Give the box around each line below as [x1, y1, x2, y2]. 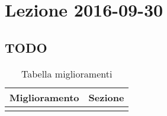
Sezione [88, 90, 124, 104]
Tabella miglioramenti [21, 66, 113, 80]
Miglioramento [9, 90, 79, 104]
